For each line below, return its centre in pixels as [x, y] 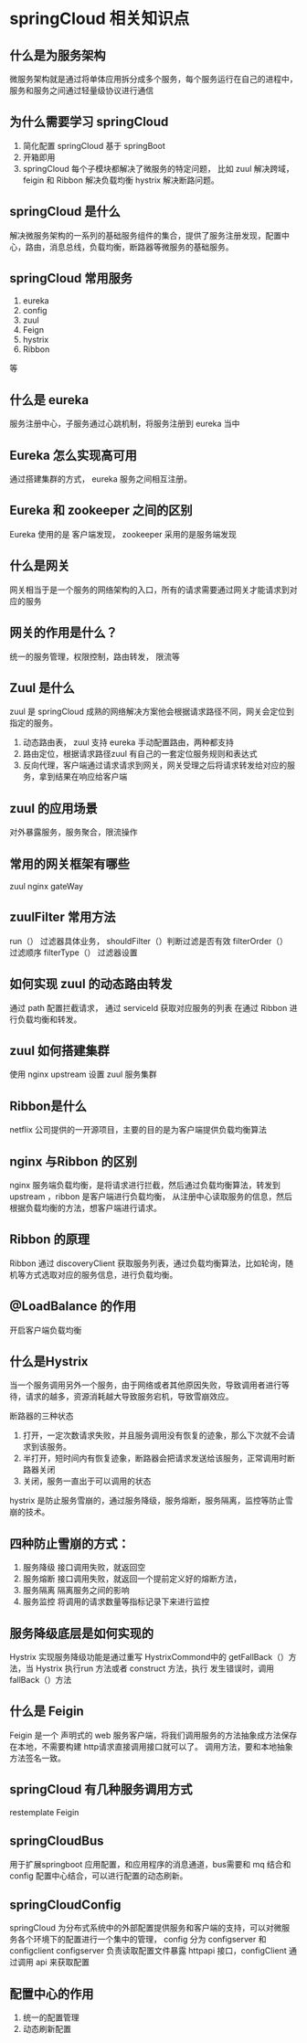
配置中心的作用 [52, 1994]
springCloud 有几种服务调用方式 [101, 1789]
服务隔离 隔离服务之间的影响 [76, 1591]
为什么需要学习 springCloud [89, 122]
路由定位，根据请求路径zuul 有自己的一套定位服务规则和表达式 [140, 754]
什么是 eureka [49, 400]
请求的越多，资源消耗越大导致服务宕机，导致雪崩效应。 [129, 1397]
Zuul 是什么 [42, 688]
